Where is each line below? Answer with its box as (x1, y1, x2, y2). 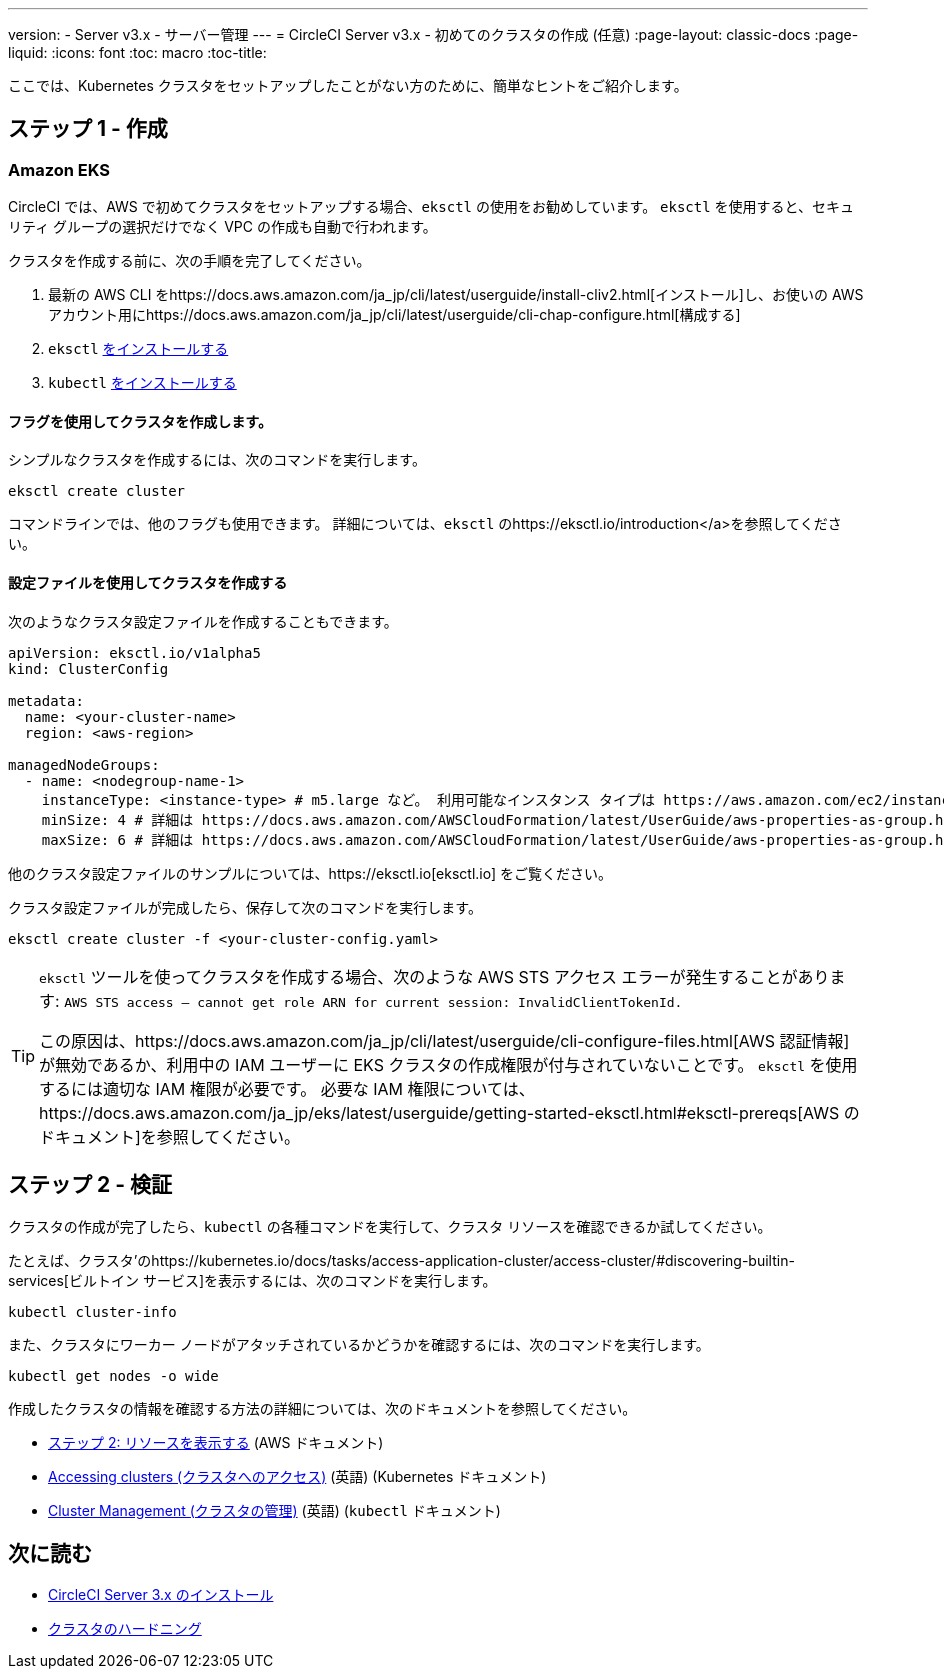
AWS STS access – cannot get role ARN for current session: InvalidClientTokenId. (64, 994, 683, 1010)
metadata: (8, 692, 84, 709)
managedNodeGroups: (8, 756, 160, 773)
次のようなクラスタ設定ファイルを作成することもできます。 (8, 612, 398, 630)
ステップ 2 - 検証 (8, 1172, 172, 1198)
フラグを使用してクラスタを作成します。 (8, 412, 272, 430)
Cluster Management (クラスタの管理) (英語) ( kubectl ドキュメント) (48, 1501, 501, 1519)
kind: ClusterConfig (8, 660, 169, 677)
